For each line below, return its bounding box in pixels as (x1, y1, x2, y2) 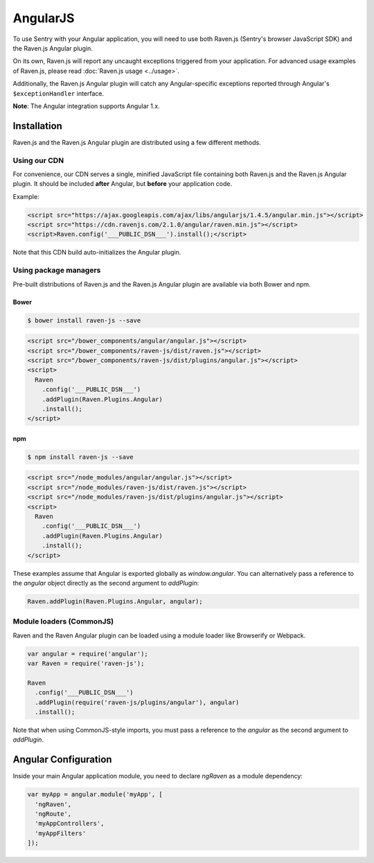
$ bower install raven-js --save (27, 316, 141, 324)
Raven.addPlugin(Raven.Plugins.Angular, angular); (27, 597, 204, 605)
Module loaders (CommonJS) (12, 617, 114, 626)
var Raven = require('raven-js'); (27, 660, 145, 667)
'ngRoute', (35, 810, 72, 818)
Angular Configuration (12, 753, 112, 766)
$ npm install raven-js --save (27, 453, 134, 461)
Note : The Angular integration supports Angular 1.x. (12, 101, 160, 110)
